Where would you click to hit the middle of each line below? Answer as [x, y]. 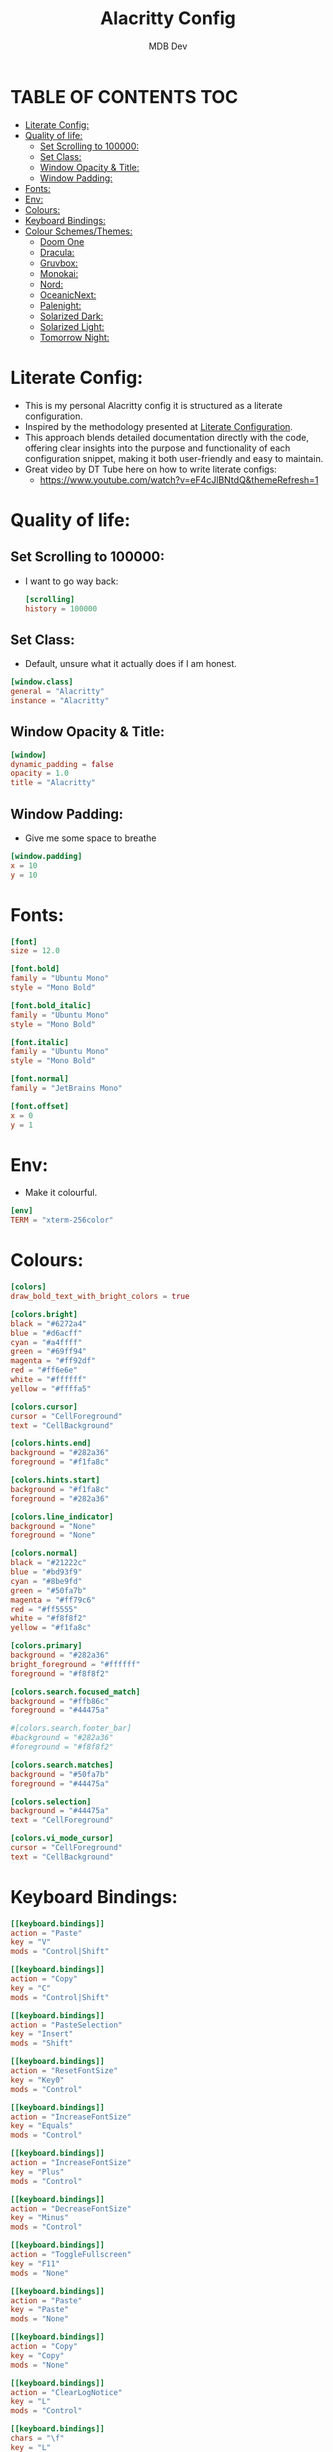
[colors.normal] [44, 1553]
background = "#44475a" [60, 1811]
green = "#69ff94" [48, 1352]
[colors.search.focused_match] [75, 1692]
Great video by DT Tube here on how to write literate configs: [150, 469]
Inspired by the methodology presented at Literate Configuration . [158, 426]
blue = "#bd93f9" [46, 1572]
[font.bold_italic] [51, 1005]
